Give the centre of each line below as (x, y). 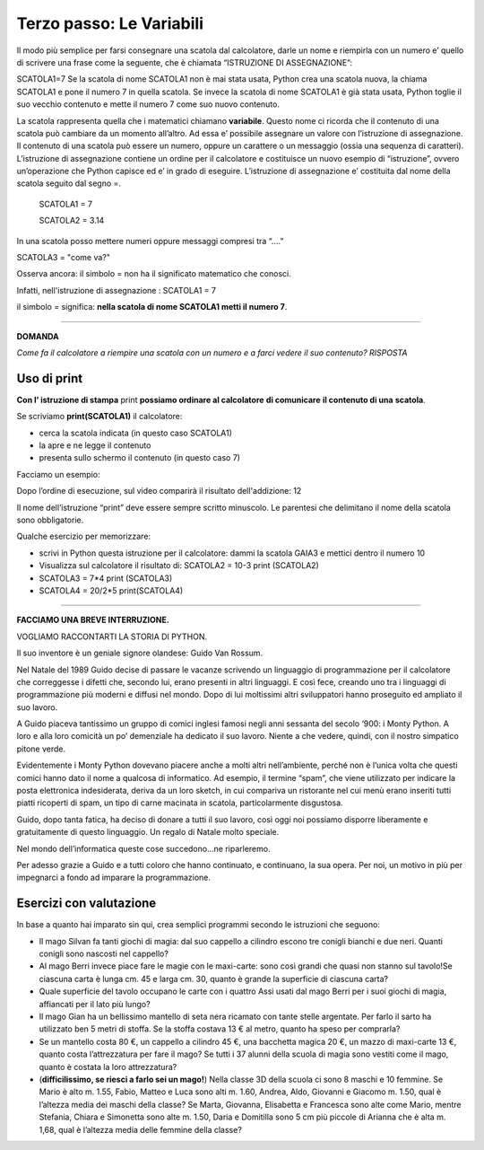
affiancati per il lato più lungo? (95, 1004)
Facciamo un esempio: (58, 474)
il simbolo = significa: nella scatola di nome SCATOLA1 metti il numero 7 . (152, 307)
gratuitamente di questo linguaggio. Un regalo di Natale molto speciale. (148, 832)
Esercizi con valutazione (86, 904)
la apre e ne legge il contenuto (95, 445)
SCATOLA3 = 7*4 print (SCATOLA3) (106, 578)
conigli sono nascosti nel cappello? (104, 954)
